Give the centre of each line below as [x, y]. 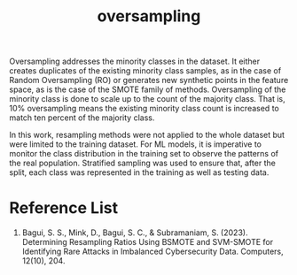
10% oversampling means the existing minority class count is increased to [144, 109]
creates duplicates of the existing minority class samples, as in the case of [145, 71]
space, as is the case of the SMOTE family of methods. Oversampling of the [148, 89]
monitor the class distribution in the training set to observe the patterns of [144, 154]
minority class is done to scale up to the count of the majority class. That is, [147, 99]
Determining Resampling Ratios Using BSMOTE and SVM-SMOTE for [147, 242]
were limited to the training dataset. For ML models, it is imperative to [135, 144]
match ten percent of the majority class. [82, 118]
